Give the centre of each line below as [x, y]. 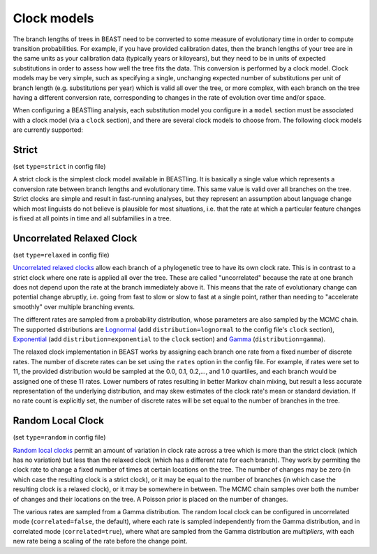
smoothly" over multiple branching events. [74, 306]
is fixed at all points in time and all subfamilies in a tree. [92, 218]
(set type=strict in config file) [59, 166]
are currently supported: [48, 130]
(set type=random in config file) [59, 437]
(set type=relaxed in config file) [61, 255]
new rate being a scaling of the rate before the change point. [100, 541]
